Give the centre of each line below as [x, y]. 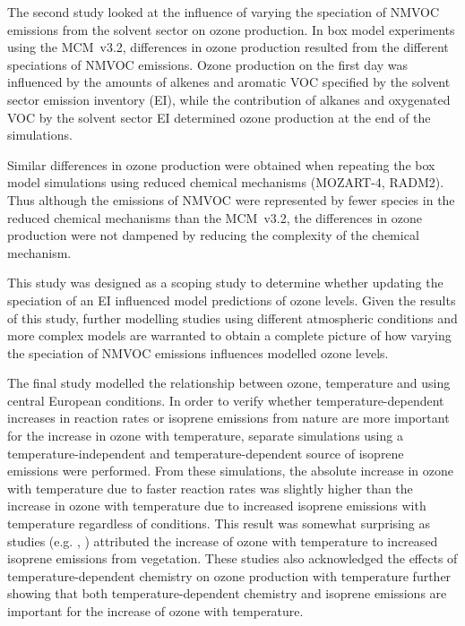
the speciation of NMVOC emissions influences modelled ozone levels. [198, 352]
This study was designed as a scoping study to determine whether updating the [225, 283]
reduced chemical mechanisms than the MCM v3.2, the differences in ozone [215, 217]
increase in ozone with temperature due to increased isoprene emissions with [217, 506]
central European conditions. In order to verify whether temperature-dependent [226, 400]
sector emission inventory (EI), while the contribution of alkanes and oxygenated [229, 99]
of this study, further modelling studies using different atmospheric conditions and [232, 317]
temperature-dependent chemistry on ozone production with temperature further [229, 575]
